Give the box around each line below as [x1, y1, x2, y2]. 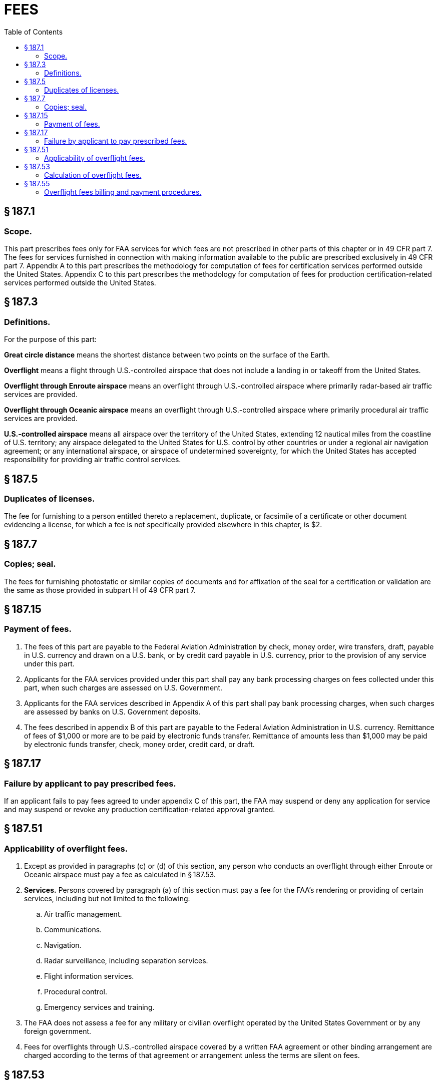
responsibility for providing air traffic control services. [4, 455, 181, 464]
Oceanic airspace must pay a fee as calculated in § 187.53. [24, 870, 216, 879]
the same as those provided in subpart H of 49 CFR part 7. [4, 585, 196, 594]
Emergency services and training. [44, 1003, 155, 1012]
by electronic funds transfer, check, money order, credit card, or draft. [24, 740, 255, 749]
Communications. [44, 925, 102, 934]
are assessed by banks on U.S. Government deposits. [24, 707, 201, 716]
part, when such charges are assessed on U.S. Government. [24, 683, 223, 692]
